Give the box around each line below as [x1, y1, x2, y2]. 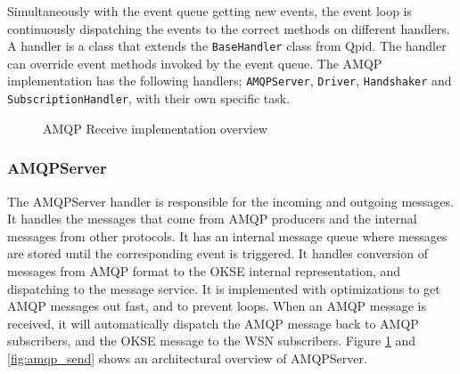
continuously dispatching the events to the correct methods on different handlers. [7, 19, 450, 37]
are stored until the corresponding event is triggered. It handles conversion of [7, 244, 428, 263]
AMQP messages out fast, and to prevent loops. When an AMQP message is [7, 297, 427, 315]
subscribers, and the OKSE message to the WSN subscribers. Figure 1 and [7, 331, 416, 350]
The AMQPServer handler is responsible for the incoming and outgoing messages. [7, 191, 454, 210]
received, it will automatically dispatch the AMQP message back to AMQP [7, 313, 419, 332]
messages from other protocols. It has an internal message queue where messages [7, 226, 448, 245]
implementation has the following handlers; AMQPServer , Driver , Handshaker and [7, 71, 452, 90]
